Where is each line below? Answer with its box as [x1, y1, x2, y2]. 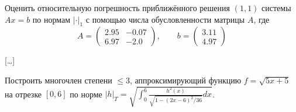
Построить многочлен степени [5, 73, 112, 86]
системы [261, 2, 291, 13]
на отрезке [5, 87, 42, 100]
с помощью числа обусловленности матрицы [85, 13, 245, 25]
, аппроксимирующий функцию [129, 73, 242, 86]
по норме [70, 87, 102, 100]
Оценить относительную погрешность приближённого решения [5, 2, 230, 13]
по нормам [32, 13, 71, 25]
